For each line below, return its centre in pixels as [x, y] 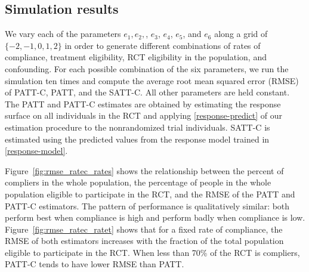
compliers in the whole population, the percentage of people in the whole [138, 182]
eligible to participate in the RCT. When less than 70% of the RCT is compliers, [152, 252]
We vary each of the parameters [63, 34]
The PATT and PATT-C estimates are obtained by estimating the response [143, 103]
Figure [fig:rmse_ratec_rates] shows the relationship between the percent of [144, 170]
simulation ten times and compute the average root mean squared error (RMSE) [152, 80]
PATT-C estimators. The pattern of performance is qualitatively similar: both [147, 205]
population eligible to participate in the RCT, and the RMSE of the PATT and [150, 194]
